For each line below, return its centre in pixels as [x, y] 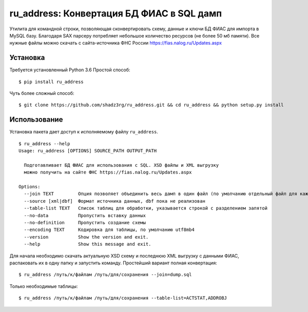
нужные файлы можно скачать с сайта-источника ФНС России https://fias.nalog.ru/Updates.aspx [116, 43]
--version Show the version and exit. [86, 237]
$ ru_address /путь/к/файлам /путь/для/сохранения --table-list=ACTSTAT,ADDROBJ [123, 298]
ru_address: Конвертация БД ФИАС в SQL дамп [116, 13]
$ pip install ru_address [51, 82]
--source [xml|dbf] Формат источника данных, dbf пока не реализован [114, 201]
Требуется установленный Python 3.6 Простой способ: [70, 70]
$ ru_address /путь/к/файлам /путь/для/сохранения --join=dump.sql [105, 275]
